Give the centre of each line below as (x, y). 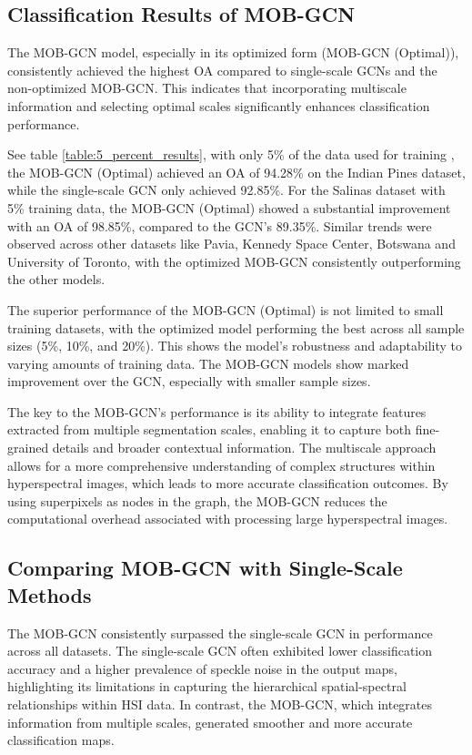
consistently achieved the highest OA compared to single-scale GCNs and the (222, 70)
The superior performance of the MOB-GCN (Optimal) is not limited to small (226, 309)
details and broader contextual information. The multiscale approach (244, 448)
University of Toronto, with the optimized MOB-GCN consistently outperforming (234, 261)
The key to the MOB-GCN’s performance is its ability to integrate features (217, 411)
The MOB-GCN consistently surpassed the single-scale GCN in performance (220, 633)
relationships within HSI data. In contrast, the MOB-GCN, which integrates (220, 704)
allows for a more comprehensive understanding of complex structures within (221, 465)
